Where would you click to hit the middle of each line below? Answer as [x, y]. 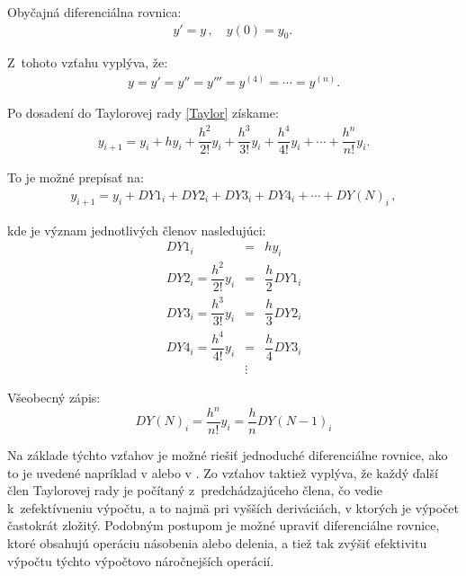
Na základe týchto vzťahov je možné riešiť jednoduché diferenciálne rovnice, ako [228, 455]
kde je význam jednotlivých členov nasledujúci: [137, 230]
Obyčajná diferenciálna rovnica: [94, 12]
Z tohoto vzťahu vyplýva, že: [88, 62]
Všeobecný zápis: [54, 397]
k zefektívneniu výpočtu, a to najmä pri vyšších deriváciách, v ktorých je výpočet [233, 507]
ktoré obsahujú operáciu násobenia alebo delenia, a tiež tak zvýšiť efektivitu [217, 543]
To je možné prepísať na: [76, 177]
